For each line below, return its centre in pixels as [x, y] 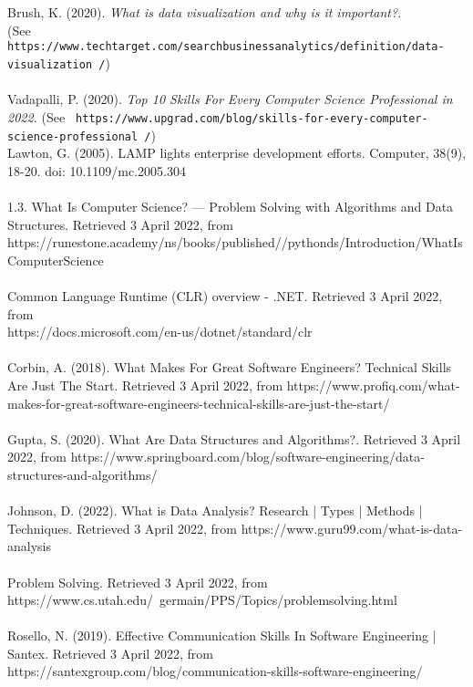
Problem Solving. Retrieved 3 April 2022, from [138, 582]
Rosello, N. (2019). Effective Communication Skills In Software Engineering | [222, 635]
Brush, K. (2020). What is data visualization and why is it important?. [205, 12]
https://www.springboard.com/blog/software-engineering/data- [247, 457]
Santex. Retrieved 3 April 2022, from [110, 653]
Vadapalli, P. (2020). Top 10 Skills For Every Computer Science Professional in [230, 99]
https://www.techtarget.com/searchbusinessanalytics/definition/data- [226, 47]
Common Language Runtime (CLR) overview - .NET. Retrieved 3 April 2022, [225, 296]
